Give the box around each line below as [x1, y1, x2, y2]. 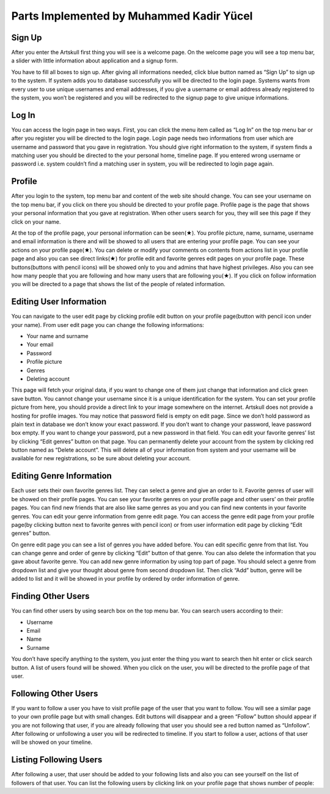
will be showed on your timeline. [11, 738, 93, 746]
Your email [26, 341, 54, 348]
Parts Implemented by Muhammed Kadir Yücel [11, 9, 253, 23]
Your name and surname [26, 332, 89, 339]
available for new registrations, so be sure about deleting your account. [11, 455, 191, 462]
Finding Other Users [11, 591, 90, 601]
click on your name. [11, 218, 61, 226]
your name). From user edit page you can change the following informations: [11, 321, 205, 328]
